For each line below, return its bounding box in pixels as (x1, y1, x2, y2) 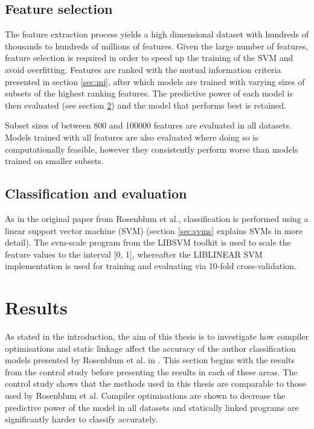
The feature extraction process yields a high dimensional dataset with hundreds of (5, 28, 309, 40)
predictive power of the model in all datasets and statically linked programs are (5, 401, 299, 413)
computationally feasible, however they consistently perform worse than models (5, 142, 298, 155)
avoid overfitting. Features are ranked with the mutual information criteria (5, 63, 281, 75)
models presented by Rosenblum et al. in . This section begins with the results (5, 354, 295, 366)
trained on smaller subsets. (5, 154, 104, 167)
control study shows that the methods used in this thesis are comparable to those (5, 377, 306, 390)
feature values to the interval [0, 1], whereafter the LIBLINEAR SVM (5, 247, 263, 260)
